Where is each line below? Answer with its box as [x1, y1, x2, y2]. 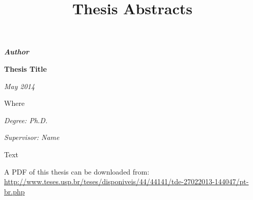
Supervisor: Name [4, 132, 60, 142]
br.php [4, 186, 25, 196]
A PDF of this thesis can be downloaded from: [4, 166, 150, 177]
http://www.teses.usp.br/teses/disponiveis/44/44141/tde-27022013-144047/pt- [4, 176, 249, 187]
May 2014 [4, 80, 35, 91]
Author [4, 46, 29, 57]
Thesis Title [4, 63, 47, 74]
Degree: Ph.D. [4, 115, 48, 125]
